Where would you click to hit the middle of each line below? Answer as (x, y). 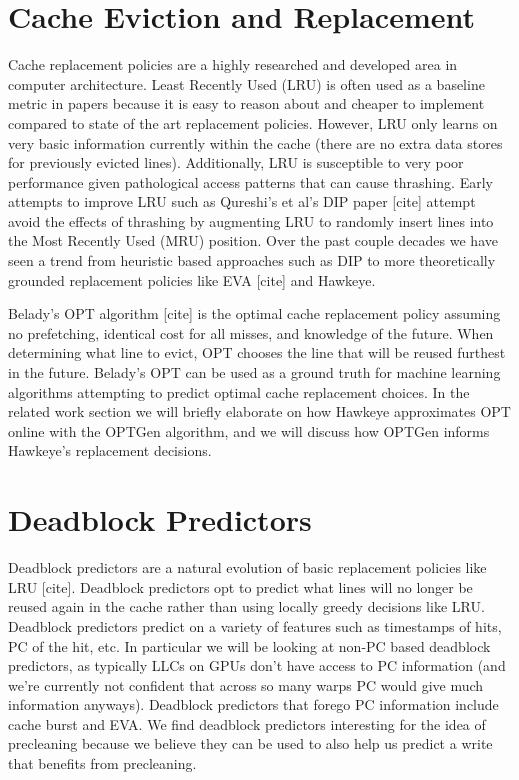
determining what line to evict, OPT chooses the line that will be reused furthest (257, 352)
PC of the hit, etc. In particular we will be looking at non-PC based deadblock (249, 645)
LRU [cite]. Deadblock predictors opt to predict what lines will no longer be (240, 586)
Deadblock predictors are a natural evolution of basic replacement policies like (247, 567)
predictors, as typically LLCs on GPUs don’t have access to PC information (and (257, 665)
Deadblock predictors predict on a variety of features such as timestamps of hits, (255, 625)
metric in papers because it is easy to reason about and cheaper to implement (246, 103)
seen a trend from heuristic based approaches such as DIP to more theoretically (252, 260)
